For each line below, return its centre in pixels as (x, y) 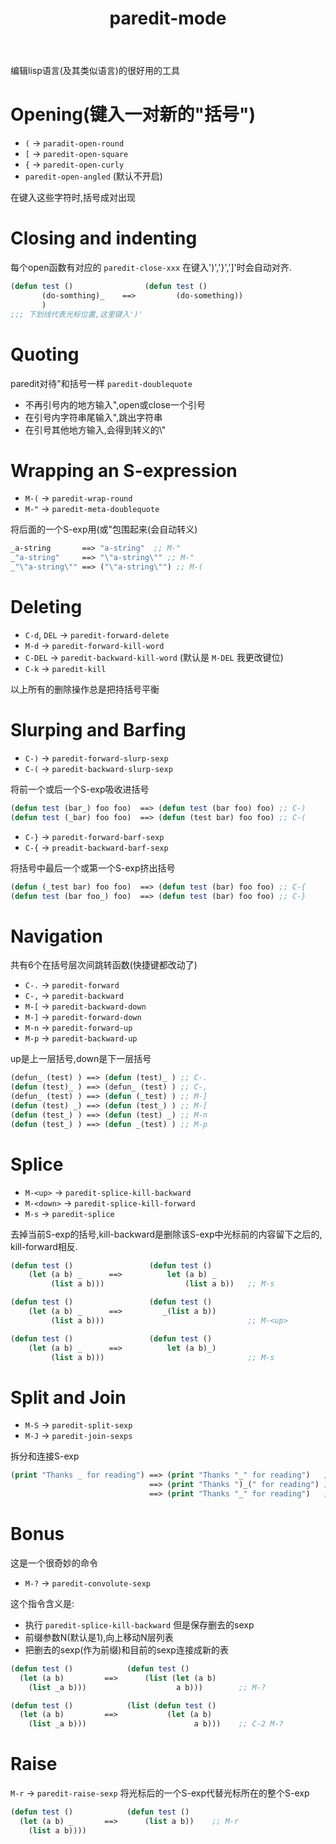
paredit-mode (168, 18)
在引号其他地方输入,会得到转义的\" (95, 429)
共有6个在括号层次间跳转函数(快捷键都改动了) (104, 965)
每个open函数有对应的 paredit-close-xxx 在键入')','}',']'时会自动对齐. (151, 268)
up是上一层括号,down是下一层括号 (81, 1059)
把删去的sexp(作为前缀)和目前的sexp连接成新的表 (126, 1649)
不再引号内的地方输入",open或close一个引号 (115, 404)
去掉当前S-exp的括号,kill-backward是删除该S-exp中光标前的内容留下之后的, (166, 1234)
